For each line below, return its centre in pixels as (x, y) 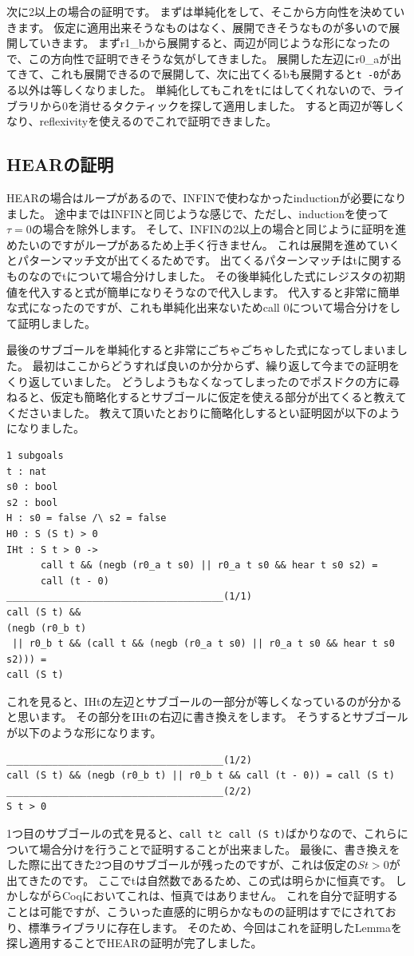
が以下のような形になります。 (84, 733)
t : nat (27, 471)
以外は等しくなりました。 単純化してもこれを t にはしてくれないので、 (200, 90)
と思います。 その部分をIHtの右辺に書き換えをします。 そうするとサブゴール (207, 717)
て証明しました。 (51, 323)
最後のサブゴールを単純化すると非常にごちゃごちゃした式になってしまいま (202, 350)
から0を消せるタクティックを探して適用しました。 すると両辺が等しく (223, 105)
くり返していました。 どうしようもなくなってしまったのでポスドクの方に (197, 381)
